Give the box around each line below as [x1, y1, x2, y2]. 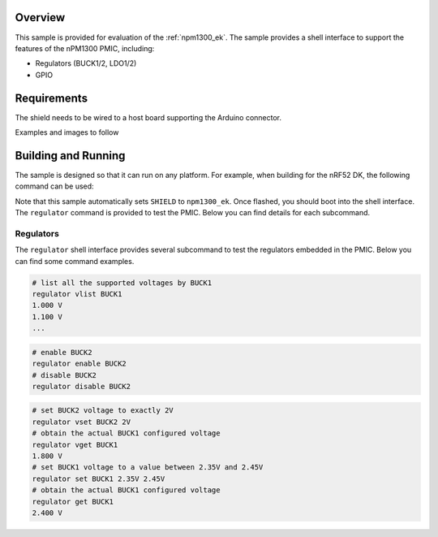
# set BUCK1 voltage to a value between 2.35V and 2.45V [32, 463, 264, 472]
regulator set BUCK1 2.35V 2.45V [32, 474, 165, 483]
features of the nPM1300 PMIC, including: [15, 43, 155, 53]
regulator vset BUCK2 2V [32, 417, 131, 427]
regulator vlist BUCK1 [32, 289, 122, 298]
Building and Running [15, 149, 126, 162]
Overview [15, 11, 66, 24]
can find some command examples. [15, 256, 135, 266]
